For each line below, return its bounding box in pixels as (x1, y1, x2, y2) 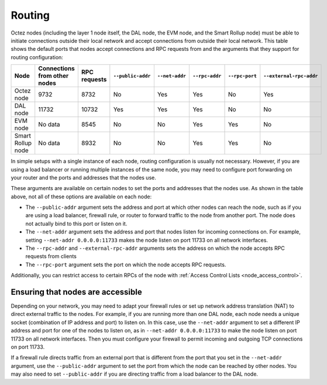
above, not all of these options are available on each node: (11, 193, 152, 200)
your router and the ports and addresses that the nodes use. (11, 174, 156, 181)
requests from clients (25, 253, 77, 260)
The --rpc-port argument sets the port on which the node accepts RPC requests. (25, 261, 226, 268)
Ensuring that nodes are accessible (11, 287, 143, 297)
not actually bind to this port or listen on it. (25, 220, 128, 227)
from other (38, 72, 69, 80)
